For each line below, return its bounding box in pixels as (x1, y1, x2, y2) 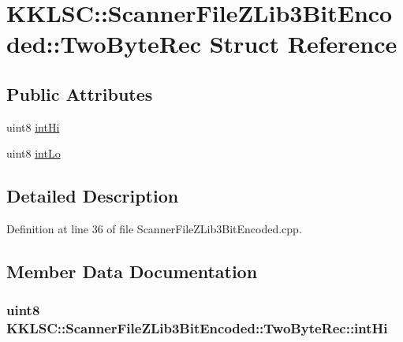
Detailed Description (6, 184, 179, 208)
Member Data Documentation (6, 259, 258, 284)
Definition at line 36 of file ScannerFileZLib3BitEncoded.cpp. (6, 221, 302, 237)
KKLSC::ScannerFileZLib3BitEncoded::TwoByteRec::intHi (6, 318, 388, 338)
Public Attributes (6, 81, 153, 106)
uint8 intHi (6, 118, 60, 135)
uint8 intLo (6, 145, 61, 162)
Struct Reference (209, 28, 397, 60)
